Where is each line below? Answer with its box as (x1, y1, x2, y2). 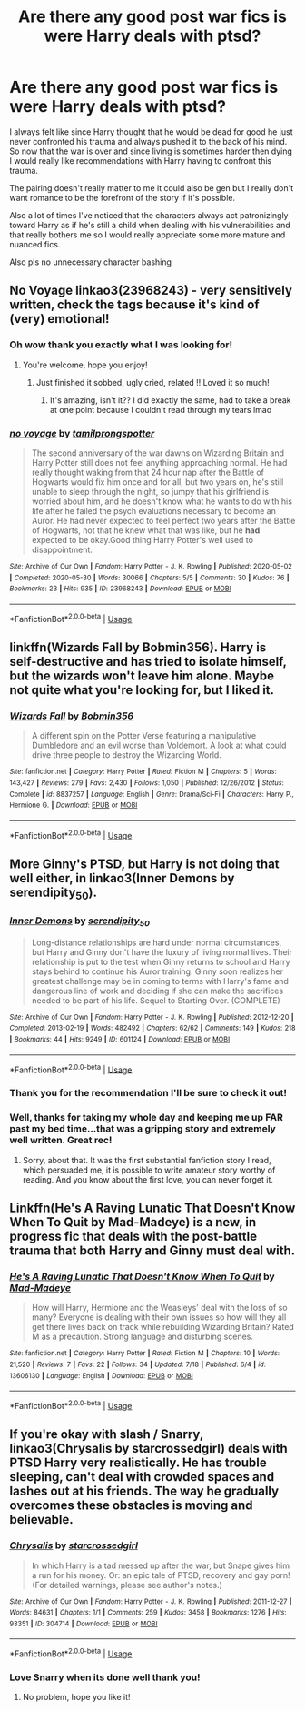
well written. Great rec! (9, 1134, 113, 1147)
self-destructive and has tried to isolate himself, (9, 653, 288, 669)
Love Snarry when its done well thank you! (9, 1671, 202, 1684)
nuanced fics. (9, 238, 61, 249)
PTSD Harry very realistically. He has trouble (9, 1455, 267, 1471)
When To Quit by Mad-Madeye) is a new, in (9, 1214, 257, 1230)
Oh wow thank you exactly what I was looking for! (9, 338, 233, 351)
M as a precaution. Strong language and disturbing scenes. (31, 1331, 254, 1343)
